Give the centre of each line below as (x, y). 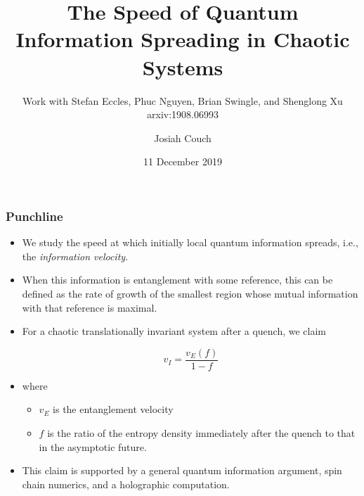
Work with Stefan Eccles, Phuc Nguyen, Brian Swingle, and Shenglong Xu (183, 100)
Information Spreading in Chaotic (183, 39)
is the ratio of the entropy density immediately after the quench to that (201, 432)
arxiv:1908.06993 (183, 114)
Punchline (34, 216)
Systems (183, 66)
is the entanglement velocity (113, 409)
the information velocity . (75, 256)
